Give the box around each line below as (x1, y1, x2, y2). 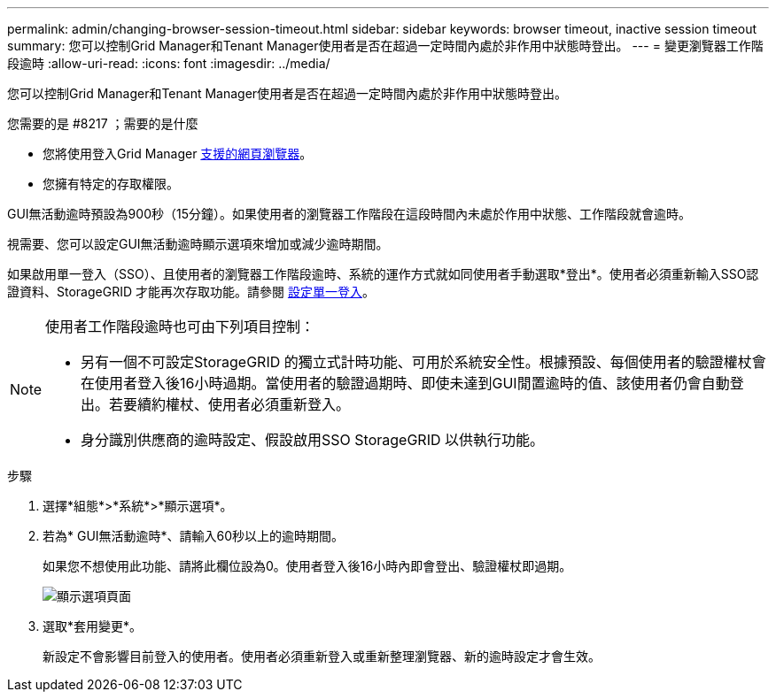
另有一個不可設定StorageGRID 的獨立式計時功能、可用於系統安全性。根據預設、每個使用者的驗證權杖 (81, 353, 752, 371)
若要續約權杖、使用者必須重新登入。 (109, 396, 351, 413)
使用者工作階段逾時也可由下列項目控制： (45, 318, 315, 335)
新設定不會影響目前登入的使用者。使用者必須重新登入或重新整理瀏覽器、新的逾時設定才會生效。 (43, 649, 601, 664)
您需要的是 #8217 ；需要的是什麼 (7, 116, 198, 131)
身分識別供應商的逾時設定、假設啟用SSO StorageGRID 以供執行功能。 (81, 431, 544, 449)
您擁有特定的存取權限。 (43, 176, 179, 191)
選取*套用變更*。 (43, 618, 143, 634)
